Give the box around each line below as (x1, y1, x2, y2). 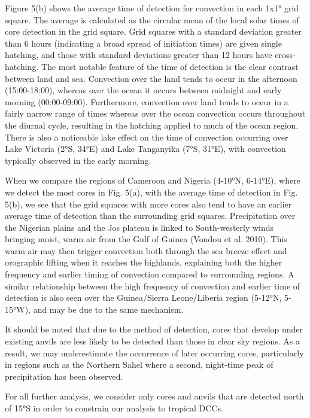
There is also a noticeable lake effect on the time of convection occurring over (5, 130, 288, 143)
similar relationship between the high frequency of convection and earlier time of (5, 279, 300, 292)
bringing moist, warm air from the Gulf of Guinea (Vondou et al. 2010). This (5, 233, 287, 245)
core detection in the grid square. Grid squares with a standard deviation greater (5, 25, 302, 38)
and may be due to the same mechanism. (33, 303, 184, 315)
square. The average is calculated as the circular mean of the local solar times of (5, 13, 299, 26)
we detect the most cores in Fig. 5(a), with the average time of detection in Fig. (5, 185, 298, 198)
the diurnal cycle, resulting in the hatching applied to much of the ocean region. (5, 118, 299, 131)
